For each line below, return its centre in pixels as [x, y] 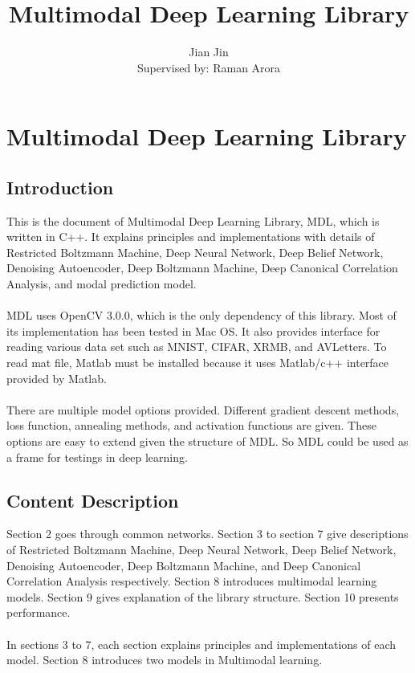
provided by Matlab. [57, 378]
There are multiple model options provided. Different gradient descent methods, [203, 409]
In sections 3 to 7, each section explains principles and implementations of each [201, 644]
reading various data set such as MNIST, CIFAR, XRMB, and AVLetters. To [197, 347]
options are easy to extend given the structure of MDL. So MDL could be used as [207, 441]
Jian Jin [209, 52]
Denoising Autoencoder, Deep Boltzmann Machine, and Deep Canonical [184, 565]
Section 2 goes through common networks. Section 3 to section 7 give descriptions [207, 534]
